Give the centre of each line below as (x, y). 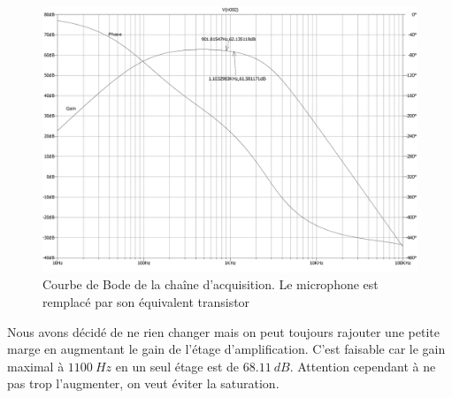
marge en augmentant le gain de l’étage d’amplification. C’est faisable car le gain (226, 349)
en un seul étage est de (177, 366)
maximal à (36, 366)
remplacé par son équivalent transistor (146, 301)
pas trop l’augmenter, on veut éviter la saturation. (143, 383)
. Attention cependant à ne (363, 366)
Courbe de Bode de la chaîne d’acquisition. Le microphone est (211, 284)
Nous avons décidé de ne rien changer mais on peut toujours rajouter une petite (223, 331)
